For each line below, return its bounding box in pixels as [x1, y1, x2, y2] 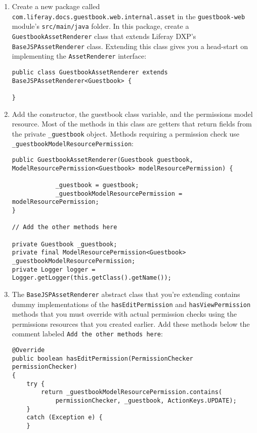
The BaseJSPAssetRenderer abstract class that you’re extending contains [12, 288, 240, 299]
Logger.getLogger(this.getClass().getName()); [12, 274, 172, 282]
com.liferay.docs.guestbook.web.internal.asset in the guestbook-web [12, 11, 245, 21]
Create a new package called [12, 1, 100, 11]
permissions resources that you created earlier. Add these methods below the [12, 318, 250, 329]
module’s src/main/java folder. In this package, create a [12, 21, 189, 31]
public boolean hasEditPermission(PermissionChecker [12, 355, 193, 362]
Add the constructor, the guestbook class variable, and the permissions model [12, 108, 253, 119]
